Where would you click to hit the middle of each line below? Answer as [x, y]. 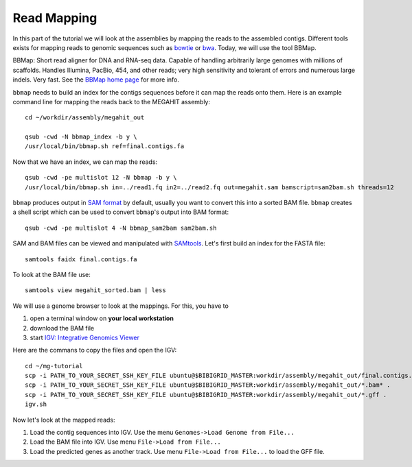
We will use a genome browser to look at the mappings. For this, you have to [121, 306]
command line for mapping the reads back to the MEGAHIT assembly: [112, 101]
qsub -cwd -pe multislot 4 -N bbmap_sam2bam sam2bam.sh [121, 228]
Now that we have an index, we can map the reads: [85, 162]
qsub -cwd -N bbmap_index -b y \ [81, 137]
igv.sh [36, 404]
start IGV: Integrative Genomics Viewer [85, 337]
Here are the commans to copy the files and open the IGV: [95, 350]
